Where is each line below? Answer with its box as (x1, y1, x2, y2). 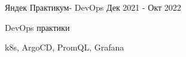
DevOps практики (5, 21, 70, 33)
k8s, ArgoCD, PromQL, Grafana (5, 41, 124, 53)
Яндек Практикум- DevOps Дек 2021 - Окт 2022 (5, 1, 181, 13)
